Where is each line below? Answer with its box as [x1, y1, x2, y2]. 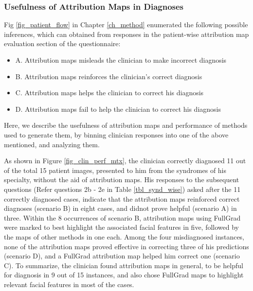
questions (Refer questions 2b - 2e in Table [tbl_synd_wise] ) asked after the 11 [4, 184, 241, 194]
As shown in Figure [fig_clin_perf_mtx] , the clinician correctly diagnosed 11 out [4, 155, 246, 166]
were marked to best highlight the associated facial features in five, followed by [4, 222, 239, 232]
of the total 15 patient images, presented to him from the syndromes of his [4, 165, 227, 175]
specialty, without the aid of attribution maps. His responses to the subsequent [4, 174, 239, 185]
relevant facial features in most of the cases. [4, 279, 134, 289]
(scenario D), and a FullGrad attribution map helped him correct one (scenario [4, 251, 240, 261]
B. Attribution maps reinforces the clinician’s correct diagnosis [15, 71, 202, 81]
